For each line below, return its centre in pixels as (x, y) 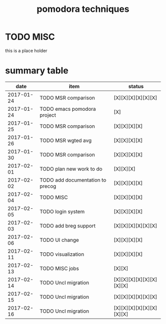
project (48, 115)
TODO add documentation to (73, 180)
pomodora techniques (83, 9)
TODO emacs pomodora (68, 109)
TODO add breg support (67, 226)
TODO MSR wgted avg (65, 140)
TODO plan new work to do (71, 169)
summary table (37, 71)
